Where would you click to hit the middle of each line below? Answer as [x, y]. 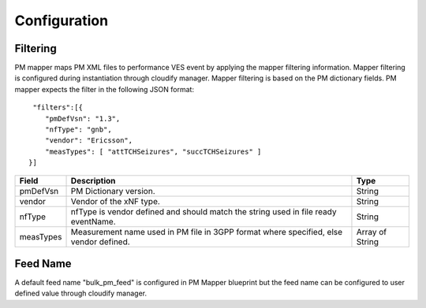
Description [93, 180]
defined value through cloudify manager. [81, 293]
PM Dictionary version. [113, 191]
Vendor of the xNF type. [116, 201]
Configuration [62, 20]
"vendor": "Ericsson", [89, 141]
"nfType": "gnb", [78, 130]
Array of [372, 232]
